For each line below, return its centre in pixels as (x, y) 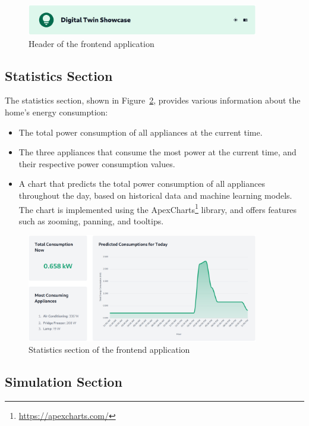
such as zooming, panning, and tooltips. (91, 220)
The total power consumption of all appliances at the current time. (141, 132)
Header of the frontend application (92, 43)
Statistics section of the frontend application (109, 350)
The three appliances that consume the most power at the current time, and (157, 152)
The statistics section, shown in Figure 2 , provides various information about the (153, 100)
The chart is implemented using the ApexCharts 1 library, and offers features (158, 208)
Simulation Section (64, 382)
